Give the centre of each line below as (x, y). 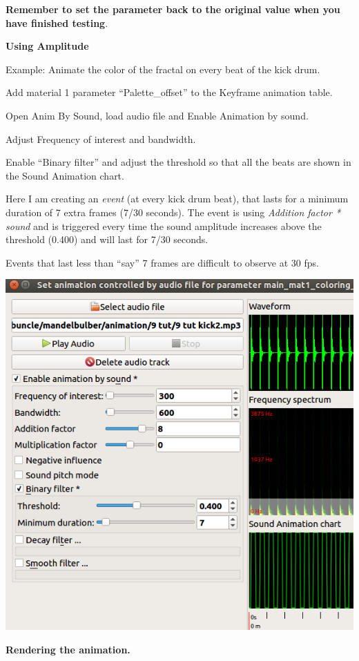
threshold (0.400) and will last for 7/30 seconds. (107, 239)
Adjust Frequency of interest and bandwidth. (101, 138)
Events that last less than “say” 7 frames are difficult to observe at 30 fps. (162, 262)
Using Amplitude (47, 46)
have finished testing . (57, 22)
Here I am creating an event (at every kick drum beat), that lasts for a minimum (177, 199)
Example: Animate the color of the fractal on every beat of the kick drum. (163, 69)
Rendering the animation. (68, 649)
